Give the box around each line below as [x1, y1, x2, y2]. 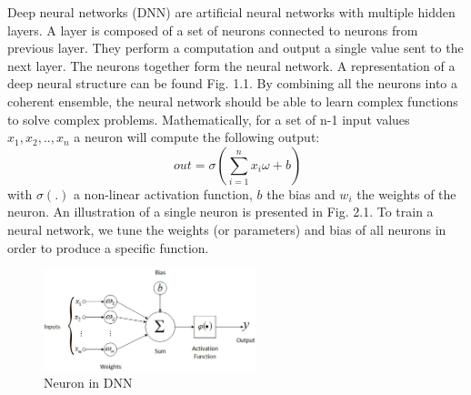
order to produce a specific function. [7, 238, 209, 257]
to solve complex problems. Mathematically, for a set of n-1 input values [7, 109, 410, 128]
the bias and [266, 184, 336, 203]
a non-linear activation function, [73, 184, 253, 203]
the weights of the [356, 184, 456, 203]
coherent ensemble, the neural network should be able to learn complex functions [7, 91, 458, 110]
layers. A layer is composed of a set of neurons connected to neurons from [7, 20, 418, 39]
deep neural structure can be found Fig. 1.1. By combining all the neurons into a [7, 74, 458, 93]
